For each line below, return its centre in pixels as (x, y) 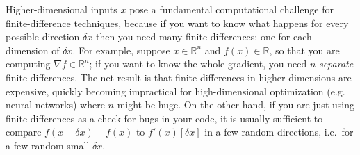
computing (28, 64)
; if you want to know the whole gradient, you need (198, 64)
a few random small (48, 145)
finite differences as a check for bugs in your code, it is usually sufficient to (164, 118)
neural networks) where (55, 105)
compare (24, 132)
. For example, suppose (121, 50)
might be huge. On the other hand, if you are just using (236, 105)
